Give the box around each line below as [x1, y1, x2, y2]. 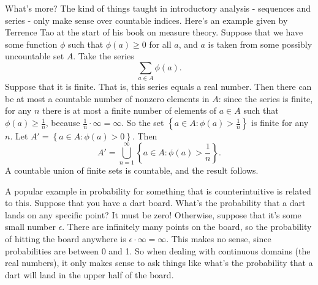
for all [149, 37, 172, 50]
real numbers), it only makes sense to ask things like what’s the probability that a [5, 256, 313, 269]
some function [5, 37, 58, 50]
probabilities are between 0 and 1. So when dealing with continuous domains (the [5, 244, 311, 257]
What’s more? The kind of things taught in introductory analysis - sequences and [5, 2, 311, 14]
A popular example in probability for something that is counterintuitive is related [5, 184, 311, 197]
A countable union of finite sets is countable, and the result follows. [5, 164, 259, 176]
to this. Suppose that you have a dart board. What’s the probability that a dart [5, 196, 306, 209]
